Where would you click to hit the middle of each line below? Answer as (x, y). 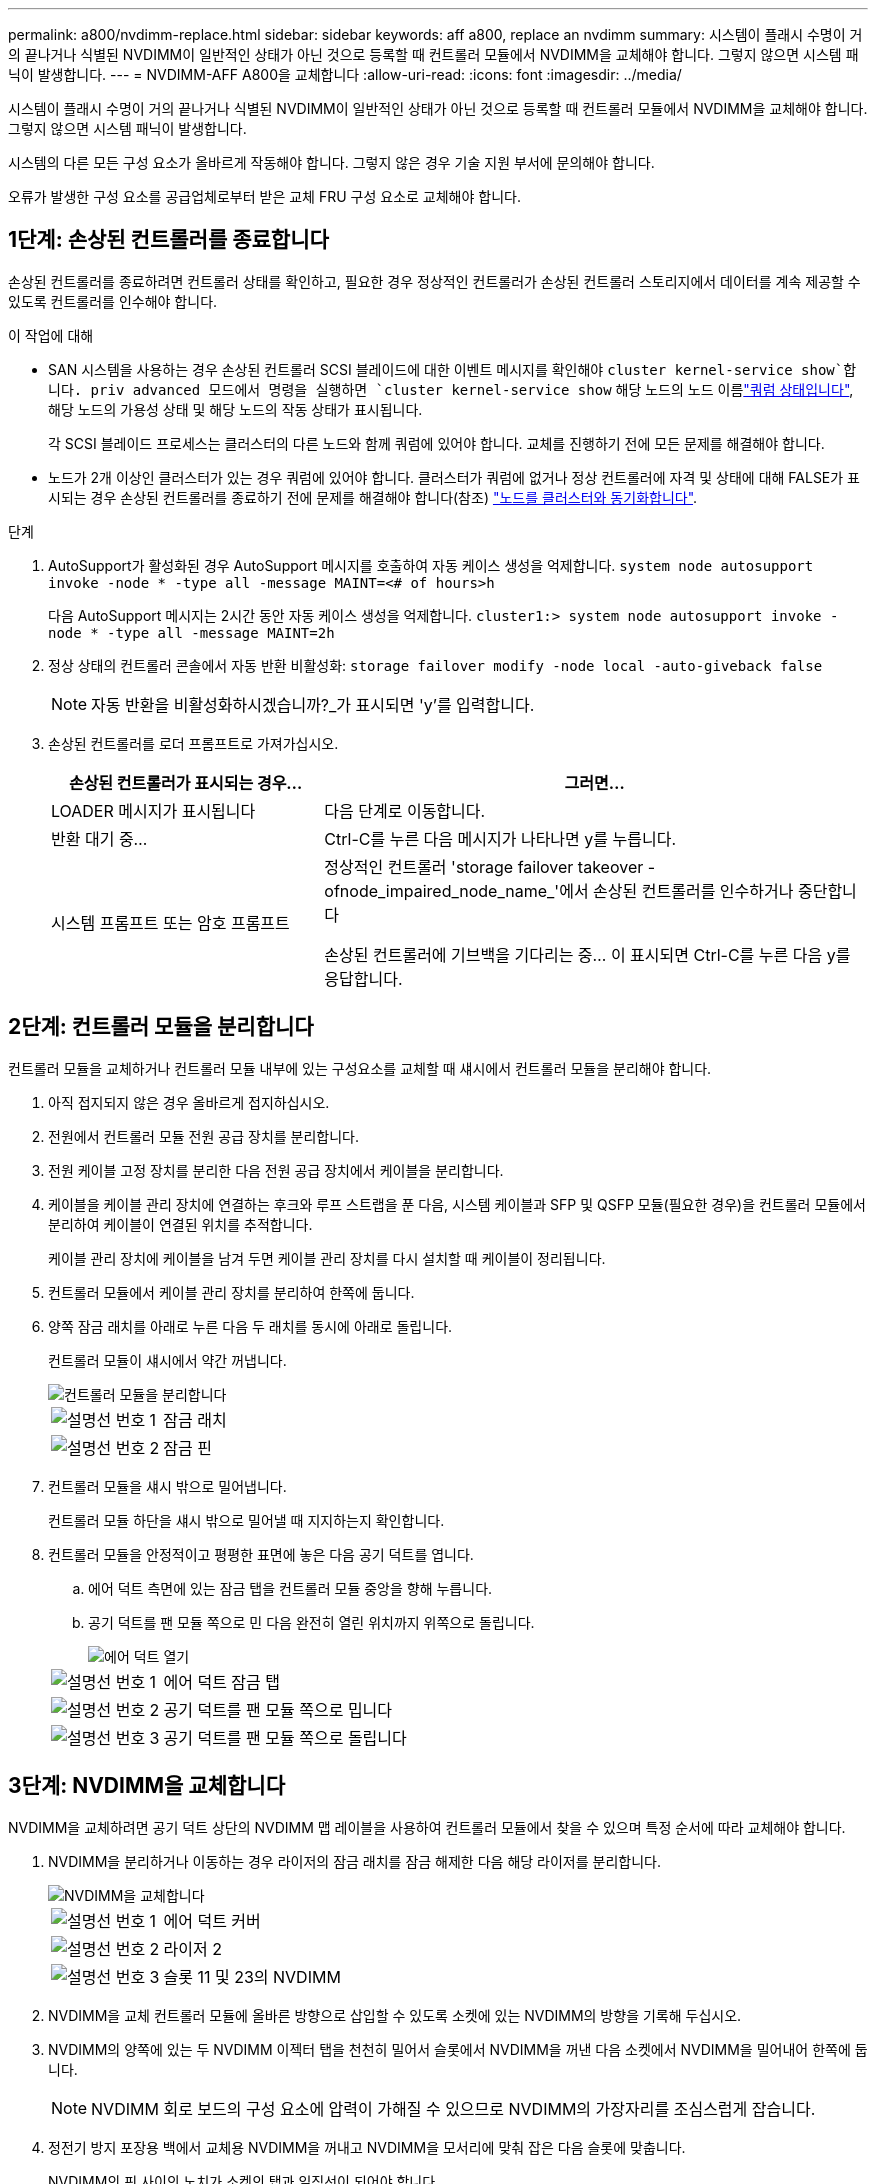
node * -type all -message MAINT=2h (191, 632)
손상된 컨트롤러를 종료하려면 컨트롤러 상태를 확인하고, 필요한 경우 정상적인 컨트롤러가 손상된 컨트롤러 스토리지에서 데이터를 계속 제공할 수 (434, 281)
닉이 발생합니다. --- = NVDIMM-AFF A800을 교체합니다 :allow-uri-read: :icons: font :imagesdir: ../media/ (345, 74)
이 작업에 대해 (51, 335)
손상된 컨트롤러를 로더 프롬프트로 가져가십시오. (193, 743)
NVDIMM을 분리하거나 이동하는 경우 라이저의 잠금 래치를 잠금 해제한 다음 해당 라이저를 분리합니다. (354, 1861)
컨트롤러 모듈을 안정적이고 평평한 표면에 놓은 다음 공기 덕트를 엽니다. (261, 1554)
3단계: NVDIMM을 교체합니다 (146, 1786)
